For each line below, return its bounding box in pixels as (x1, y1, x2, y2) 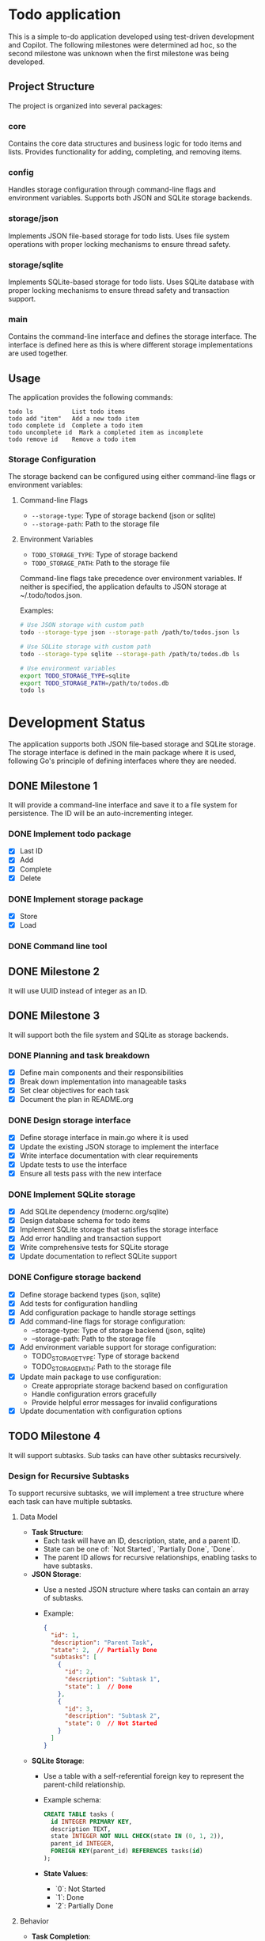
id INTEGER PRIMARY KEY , (50, 1818, 133, 1825)
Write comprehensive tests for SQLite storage (19, 1243, 168, 1252)
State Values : (43, 1868, 89, 1878)
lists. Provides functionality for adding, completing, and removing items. (8, 147, 243, 157)
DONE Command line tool (8, 940, 108, 952)
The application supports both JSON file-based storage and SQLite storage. (8, 739, 256, 749)
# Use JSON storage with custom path (19, 621, 145, 629)
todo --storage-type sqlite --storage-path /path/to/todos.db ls (19, 650, 240, 658)
